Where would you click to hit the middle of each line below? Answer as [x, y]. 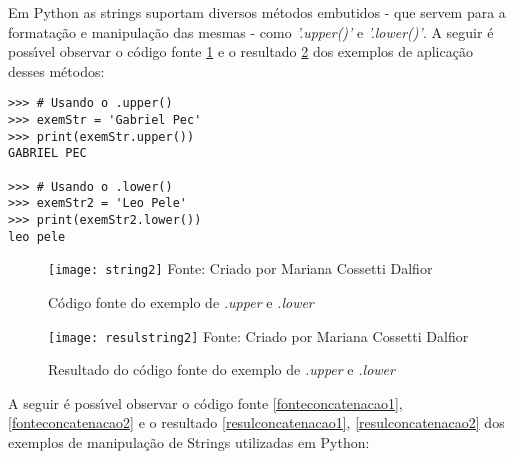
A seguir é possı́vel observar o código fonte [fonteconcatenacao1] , [205, 402]
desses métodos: [56, 70]
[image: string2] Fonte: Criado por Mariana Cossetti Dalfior [240, 268]
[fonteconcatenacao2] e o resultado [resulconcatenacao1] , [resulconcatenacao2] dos [256, 422]
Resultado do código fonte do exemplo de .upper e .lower [221, 369]
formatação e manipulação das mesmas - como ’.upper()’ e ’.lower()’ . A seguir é [251, 31]
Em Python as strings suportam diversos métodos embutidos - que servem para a [257, 12]
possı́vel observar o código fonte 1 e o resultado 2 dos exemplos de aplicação [240, 51]
